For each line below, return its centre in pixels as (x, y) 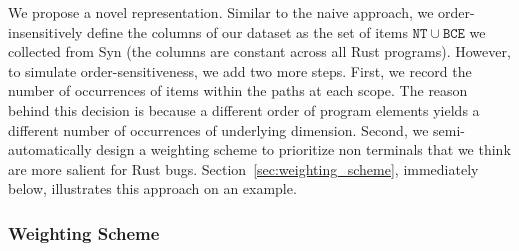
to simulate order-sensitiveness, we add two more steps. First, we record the (240, 70)
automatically (50, 149)
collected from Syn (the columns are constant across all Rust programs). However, (259, 51)
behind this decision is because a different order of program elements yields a (244, 109)
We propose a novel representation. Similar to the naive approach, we (221, 12)
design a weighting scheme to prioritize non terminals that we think (303, 149)
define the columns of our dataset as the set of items (247, 31)
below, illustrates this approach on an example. (152, 188)
